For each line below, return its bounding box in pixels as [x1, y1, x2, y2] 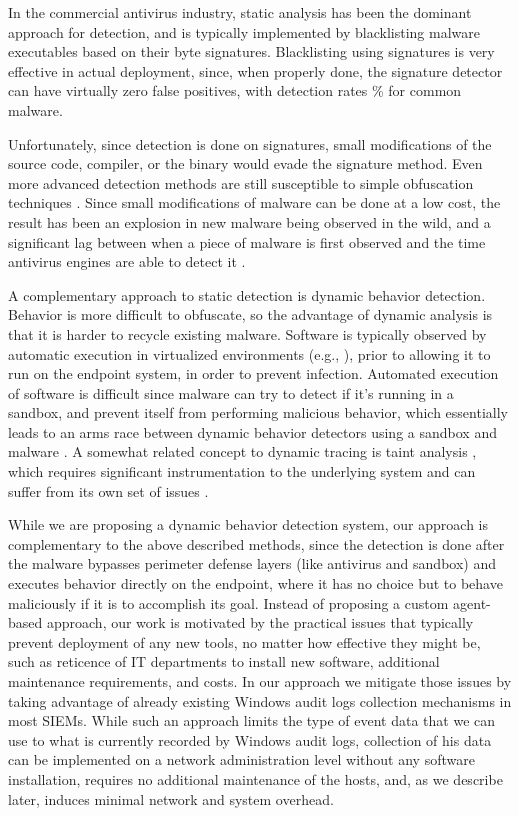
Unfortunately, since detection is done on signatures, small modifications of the [8, 133, 492, 154]
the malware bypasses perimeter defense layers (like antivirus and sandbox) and [8, 553, 496, 574]
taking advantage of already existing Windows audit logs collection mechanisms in [8, 690, 512, 711]
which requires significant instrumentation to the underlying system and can [8, 461, 476, 482]
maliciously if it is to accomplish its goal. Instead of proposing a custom [8, 592, 449, 613]
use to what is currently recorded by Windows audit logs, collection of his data [8, 729, 492, 750]
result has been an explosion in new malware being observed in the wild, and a [8, 211, 491, 232]
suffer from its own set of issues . [8, 480, 209, 501]
